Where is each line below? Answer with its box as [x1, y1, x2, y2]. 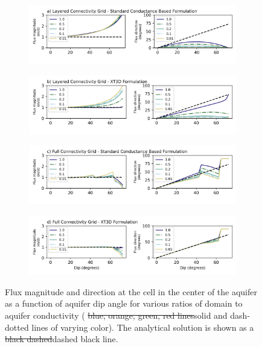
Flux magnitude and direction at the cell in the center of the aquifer [5, 285, 257, 298]
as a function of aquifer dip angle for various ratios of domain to [5, 297, 243, 310]
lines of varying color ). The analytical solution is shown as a [31, 320, 254, 333]
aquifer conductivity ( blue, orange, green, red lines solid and [5, 308, 228, 321]
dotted [5, 320, 29, 333]
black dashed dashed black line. [5, 333, 118, 345]
